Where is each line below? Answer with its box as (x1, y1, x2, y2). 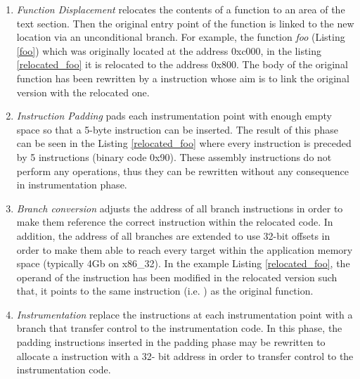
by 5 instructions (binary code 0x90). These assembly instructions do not (16, 149, 332, 164)
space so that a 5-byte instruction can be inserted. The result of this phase (16, 122, 338, 136)
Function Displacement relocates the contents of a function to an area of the (16, 2, 345, 16)
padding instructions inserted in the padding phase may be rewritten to (16, 335, 326, 349)
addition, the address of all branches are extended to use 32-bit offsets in (16, 228, 330, 243)
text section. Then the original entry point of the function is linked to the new (16, 15, 354, 30)
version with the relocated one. (16, 84, 150, 99)
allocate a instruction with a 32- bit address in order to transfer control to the (16, 348, 354, 363)
